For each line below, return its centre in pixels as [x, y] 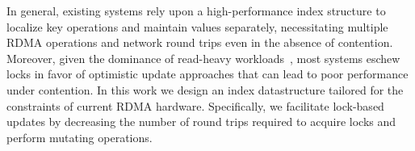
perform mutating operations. [80, 137]
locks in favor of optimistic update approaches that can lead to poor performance [207, 74]
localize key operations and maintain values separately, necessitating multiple [197, 26]
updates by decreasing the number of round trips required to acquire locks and [201, 122]
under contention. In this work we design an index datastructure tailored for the [205, 89]
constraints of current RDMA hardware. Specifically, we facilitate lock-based [195, 105]
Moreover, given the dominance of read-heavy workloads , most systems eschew [203, 58]
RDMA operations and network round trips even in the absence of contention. [200, 42]
